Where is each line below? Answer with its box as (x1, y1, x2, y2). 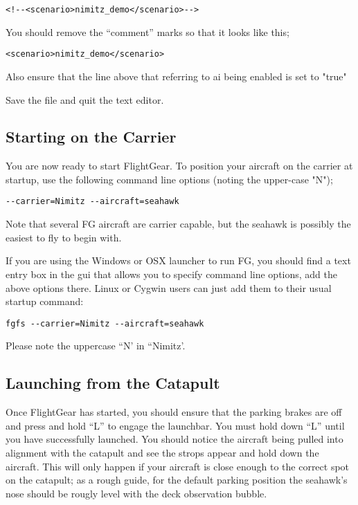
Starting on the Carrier (6, 126, 177, 147)
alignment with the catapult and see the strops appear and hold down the (6, 445, 319, 459)
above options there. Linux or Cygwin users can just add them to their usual (6, 280, 332, 295)
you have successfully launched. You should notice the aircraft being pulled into (6, 432, 343, 446)
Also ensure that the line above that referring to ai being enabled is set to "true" (6, 68, 347, 83)
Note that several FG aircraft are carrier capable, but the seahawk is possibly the (6, 217, 351, 231)
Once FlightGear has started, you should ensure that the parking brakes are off (6, 405, 342, 419)
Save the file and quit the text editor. (6, 92, 164, 107)
